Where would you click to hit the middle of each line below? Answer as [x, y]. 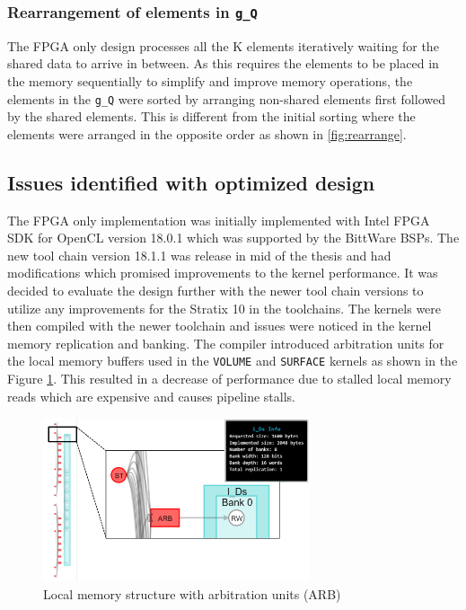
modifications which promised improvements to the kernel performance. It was [223, 273]
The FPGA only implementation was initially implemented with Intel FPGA [219, 220]
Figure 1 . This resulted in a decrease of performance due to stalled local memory [229, 379]
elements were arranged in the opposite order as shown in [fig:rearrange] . [207, 133]
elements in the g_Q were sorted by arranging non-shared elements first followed [226, 98]
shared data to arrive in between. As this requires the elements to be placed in [223, 63]
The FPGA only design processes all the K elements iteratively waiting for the [223, 45]
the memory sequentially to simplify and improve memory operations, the [210, 80]
